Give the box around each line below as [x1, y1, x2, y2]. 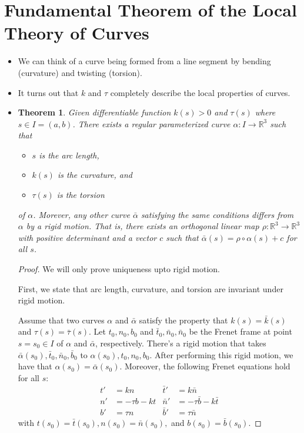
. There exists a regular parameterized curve [72, 117, 230, 130]
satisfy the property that [139, 313, 228, 326]
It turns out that [18, 86, 79, 98]
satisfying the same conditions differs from [141, 208, 294, 220]
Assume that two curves [18, 313, 105, 326]
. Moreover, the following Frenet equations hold [119, 360, 290, 372]
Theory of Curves [4, 21, 149, 45]
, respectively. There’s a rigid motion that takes [95, 337, 266, 349]
